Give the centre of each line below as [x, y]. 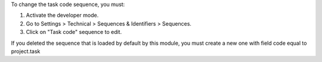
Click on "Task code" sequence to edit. [74, 32]
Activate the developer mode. [62, 15]
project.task [26, 51]
